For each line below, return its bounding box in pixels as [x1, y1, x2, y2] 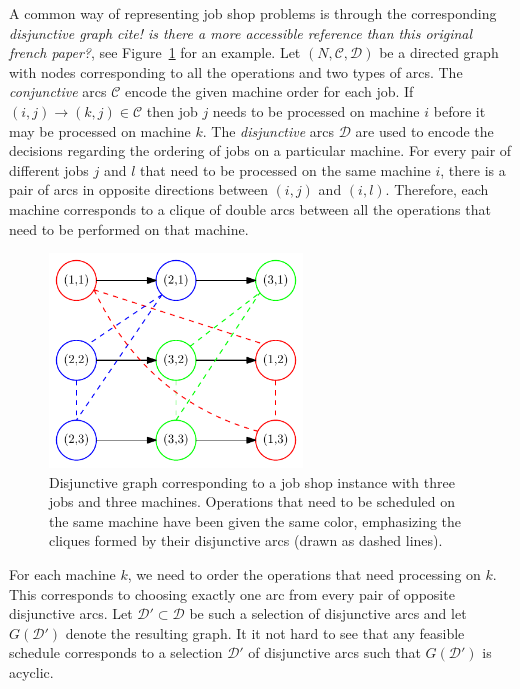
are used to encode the [355, 120, 494, 141]
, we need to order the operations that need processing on [127, 563, 481, 584]
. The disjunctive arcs [202, 120, 335, 141]
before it [433, 100, 486, 121]
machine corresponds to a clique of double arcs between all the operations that [9, 198, 491, 219]
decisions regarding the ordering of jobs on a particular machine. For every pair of [9, 140, 512, 161]
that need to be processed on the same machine [140, 159, 431, 180]
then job [146, 100, 198, 121]
